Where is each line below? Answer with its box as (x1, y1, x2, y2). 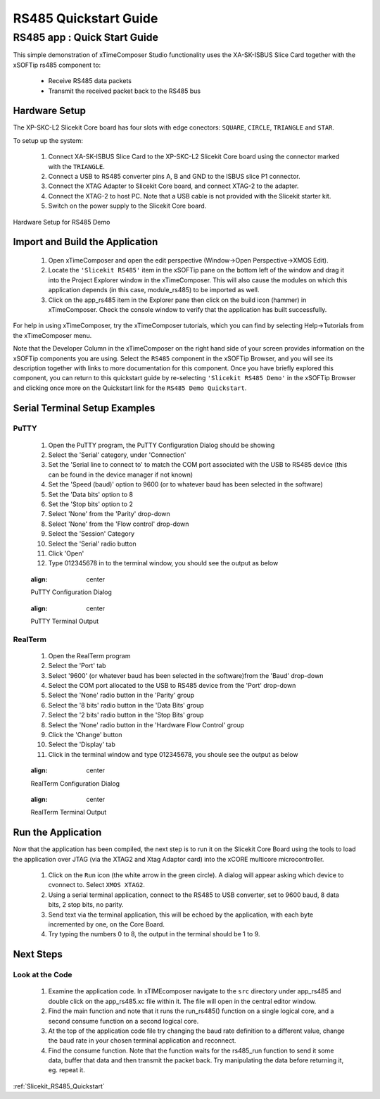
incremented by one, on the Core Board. (48, 919, 165, 929)
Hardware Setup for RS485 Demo (13, 218, 110, 226)
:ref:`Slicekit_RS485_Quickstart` (13, 1081, 105, 1091)
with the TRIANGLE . (48, 162, 106, 170)
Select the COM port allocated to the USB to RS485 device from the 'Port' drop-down (48, 682, 296, 690)
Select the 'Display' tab (48, 740, 115, 749)
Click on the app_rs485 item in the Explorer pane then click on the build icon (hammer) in (48, 296, 307, 304)
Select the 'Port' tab (48, 662, 106, 670)
